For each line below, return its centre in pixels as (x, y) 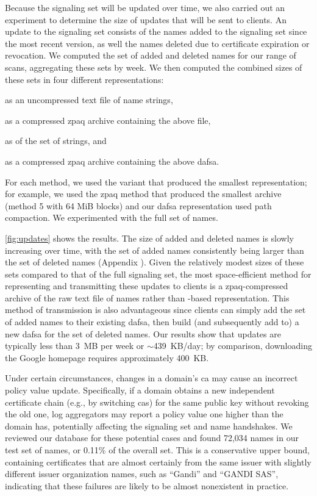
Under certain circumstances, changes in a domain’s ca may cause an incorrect (151, 378)
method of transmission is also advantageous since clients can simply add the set (155, 310)
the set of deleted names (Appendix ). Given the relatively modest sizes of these (155, 262)
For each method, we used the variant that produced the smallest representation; (156, 182)
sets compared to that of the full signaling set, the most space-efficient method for (158, 274)
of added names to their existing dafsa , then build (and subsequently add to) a (152, 322)
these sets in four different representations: (84, 79)
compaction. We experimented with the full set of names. (112, 217)
